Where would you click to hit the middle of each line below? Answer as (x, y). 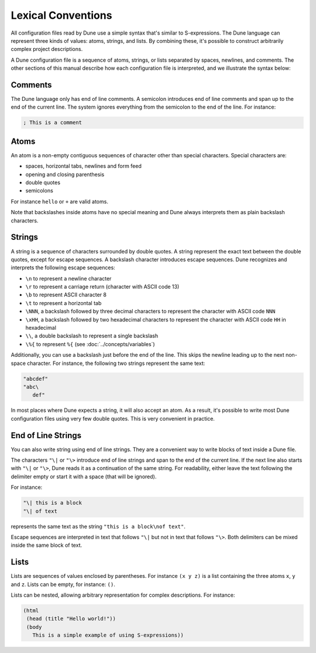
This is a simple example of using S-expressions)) (108, 635)
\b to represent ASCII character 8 (66, 295)
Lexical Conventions (61, 15)
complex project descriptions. (47, 49)
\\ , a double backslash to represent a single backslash (92, 336)
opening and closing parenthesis (65, 174)
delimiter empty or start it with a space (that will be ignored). (84, 476)
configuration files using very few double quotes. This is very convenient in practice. (113, 418)
